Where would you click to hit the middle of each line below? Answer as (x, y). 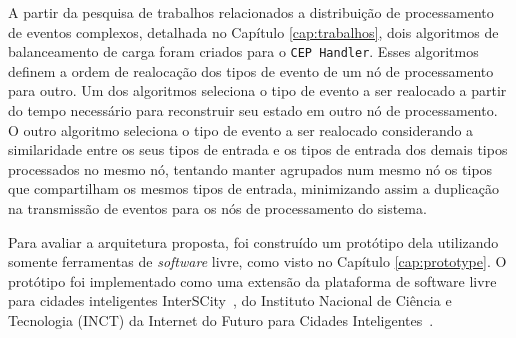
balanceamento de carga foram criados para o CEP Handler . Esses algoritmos (243, 51)
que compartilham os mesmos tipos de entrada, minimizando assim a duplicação (253, 188)
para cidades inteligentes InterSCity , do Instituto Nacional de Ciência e (230, 300)
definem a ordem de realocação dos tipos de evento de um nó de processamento (251, 70)
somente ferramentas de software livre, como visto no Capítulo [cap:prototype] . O (257, 261)
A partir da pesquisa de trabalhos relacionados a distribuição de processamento (251, 12)
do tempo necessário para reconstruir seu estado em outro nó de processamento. (253, 110)
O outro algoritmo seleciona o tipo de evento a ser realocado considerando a (241, 129)
